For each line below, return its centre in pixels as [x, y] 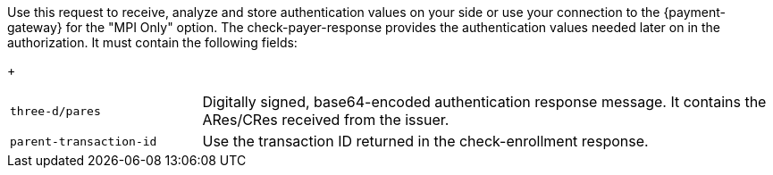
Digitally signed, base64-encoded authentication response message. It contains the [484, 102]
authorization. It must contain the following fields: [152, 42]
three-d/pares [55, 111]
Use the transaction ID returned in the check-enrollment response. [425, 141]
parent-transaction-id [84, 141]
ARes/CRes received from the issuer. [326, 120]
